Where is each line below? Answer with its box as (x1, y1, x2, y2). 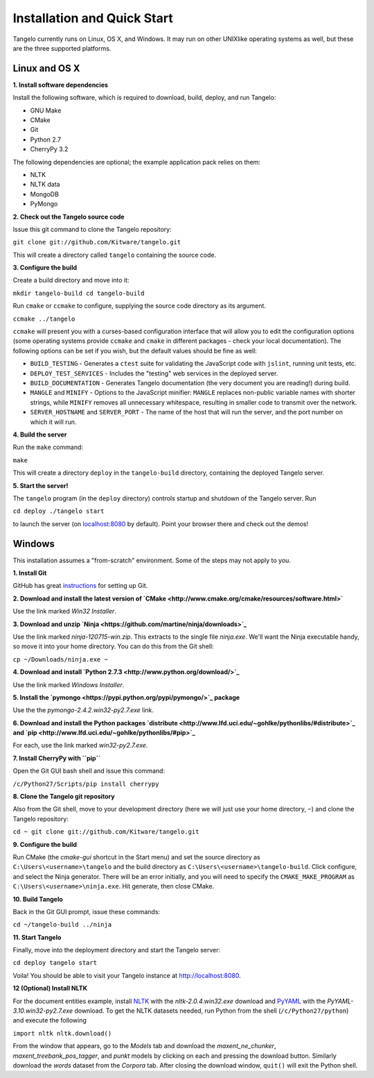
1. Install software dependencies (12, 81, 109, 89)
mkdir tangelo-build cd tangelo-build (12, 289, 145, 297)
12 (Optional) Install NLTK (12, 984, 88, 993)
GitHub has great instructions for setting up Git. (12, 582, 148, 590)
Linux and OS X (12, 62, 80, 74)
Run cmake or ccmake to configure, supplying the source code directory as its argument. (12, 302, 267, 310)
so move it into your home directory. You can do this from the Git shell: (12, 642, 214, 650)
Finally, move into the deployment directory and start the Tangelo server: (12, 946, 221, 954)
